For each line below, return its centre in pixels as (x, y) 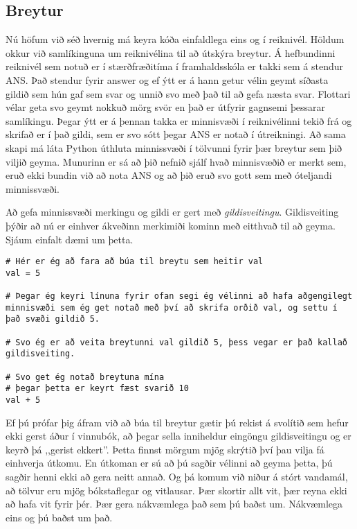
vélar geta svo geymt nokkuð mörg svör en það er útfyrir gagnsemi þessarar (165, 107)
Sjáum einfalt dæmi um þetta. (70, 239)
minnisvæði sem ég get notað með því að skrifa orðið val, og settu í (172, 307)
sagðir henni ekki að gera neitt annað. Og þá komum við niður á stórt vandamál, (177, 477)
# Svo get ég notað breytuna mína (85, 377)
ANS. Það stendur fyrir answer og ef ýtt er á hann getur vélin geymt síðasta (167, 79)
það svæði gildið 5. (53, 319)
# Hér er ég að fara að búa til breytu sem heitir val (135, 262)
